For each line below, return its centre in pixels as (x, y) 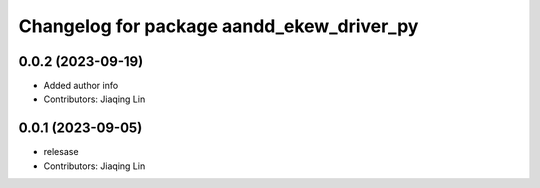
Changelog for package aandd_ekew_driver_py (218, 26)
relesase (61, 152)
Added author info (81, 86)
